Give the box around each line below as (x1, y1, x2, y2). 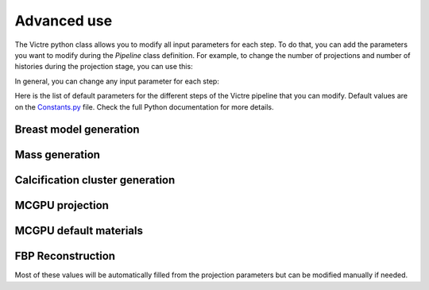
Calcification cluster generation (14, 173, 176, 187)
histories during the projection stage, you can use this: (14, 62, 194, 72)
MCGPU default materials (14, 224, 143, 238)
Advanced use (14, 12, 113, 29)
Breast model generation (14, 123, 140, 137)
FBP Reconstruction (14, 249, 115, 263)
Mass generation (14, 148, 101, 162)
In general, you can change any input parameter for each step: (14, 76, 220, 86)
